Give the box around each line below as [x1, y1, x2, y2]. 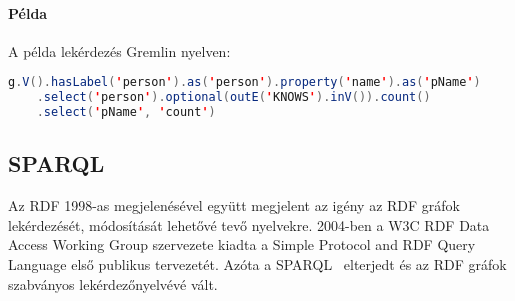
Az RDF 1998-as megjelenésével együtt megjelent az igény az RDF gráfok [8, 195, 461, 216]
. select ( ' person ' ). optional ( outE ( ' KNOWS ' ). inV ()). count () [36, 90, 431, 105]
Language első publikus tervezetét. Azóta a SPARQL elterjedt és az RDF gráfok [8, 254, 507, 274]
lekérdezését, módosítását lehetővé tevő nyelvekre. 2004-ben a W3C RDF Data [8, 214, 490, 235]
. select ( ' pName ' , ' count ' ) [36, 105, 216, 120]
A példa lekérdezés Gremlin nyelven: [8, 40, 231, 61]
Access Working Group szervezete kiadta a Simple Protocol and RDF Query [8, 234, 476, 255]
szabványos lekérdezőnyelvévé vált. [8, 273, 218, 294]
